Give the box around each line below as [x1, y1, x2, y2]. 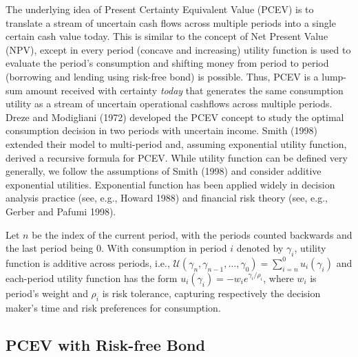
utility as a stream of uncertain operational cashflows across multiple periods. [6, 96, 333, 111]
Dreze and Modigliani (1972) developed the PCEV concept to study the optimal [6, 109, 344, 124]
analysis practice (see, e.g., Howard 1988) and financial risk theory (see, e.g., [6, 191, 328, 205]
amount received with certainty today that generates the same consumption [25, 83, 344, 97]
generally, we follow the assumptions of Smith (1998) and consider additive [6, 164, 322, 178]
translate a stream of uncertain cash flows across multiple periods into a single [6, 15, 336, 30]
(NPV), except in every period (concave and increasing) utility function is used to [6, 42, 351, 56]
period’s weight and [6, 285, 88, 300]
